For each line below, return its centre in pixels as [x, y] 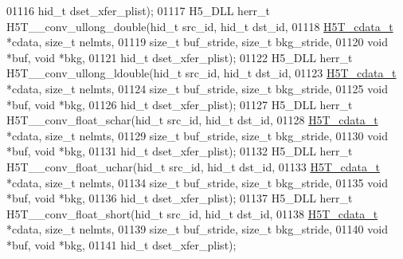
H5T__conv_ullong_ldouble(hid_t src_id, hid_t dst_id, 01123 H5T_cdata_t [201, 73]
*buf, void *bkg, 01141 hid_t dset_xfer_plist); [121, 244]
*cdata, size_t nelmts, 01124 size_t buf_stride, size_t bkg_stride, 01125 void [197, 88]
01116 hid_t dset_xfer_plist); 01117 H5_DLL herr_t [139, 10]
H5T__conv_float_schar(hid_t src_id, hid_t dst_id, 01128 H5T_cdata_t [192, 120]
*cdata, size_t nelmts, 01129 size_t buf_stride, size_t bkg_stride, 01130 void [197, 135]
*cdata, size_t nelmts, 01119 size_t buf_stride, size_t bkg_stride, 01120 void [197, 42]
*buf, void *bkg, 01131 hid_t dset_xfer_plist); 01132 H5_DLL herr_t [180, 151]
